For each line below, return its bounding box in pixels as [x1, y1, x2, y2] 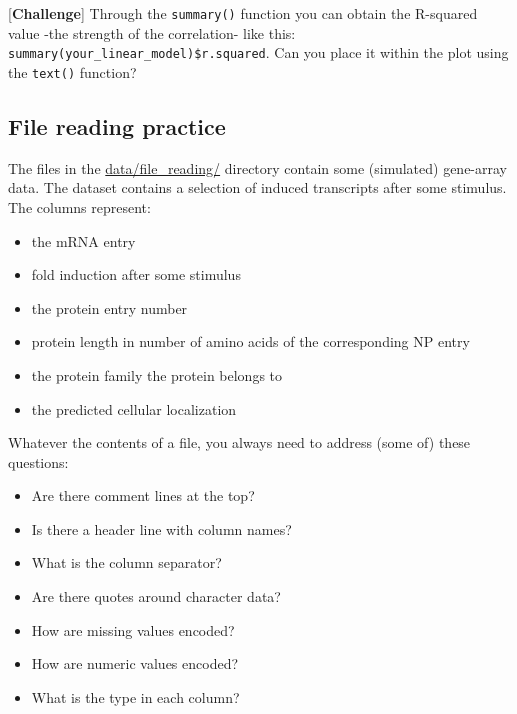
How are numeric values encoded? [31, 653, 239, 674]
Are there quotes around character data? [31, 586, 281, 607]
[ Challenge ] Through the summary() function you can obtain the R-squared [8, 3, 478, 23]
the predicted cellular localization [31, 398, 237, 419]
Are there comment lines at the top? [31, 485, 255, 506]
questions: [8, 451, 69, 472]
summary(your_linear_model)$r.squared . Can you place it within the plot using [8, 42, 509, 63]
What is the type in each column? [31, 686, 240, 707]
